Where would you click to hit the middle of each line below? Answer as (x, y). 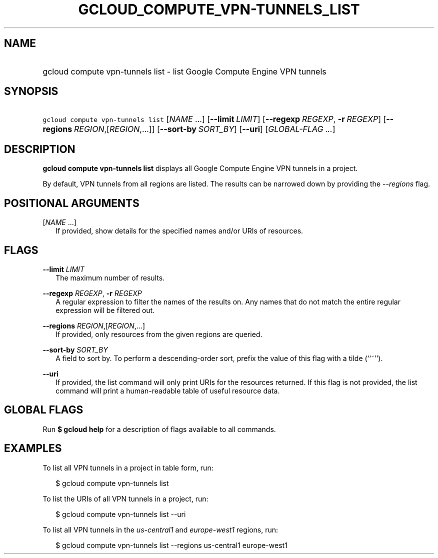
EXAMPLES (33, 448)
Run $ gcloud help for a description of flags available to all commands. (159, 429)
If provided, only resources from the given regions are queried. (159, 334)
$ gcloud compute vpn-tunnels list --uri (121, 514)
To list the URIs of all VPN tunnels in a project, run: (125, 498)
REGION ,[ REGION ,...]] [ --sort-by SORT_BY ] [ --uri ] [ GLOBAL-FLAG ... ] (205, 129)
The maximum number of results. (110, 277)
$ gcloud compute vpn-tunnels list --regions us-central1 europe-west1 (171, 545)
